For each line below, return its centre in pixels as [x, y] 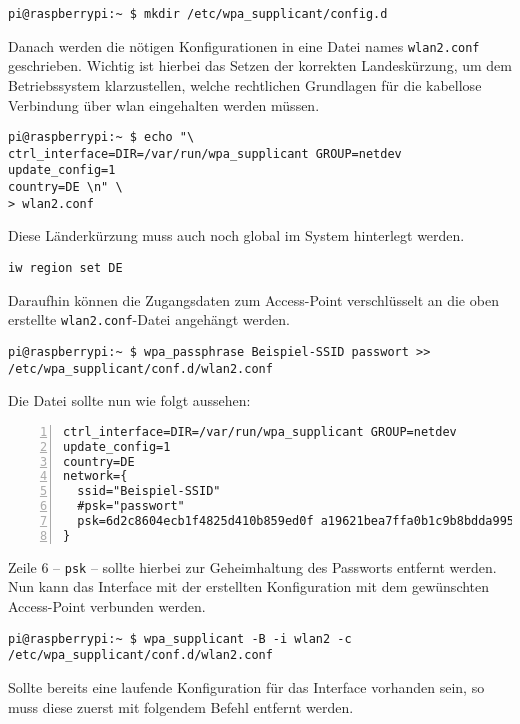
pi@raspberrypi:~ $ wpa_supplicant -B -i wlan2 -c [180, 638]
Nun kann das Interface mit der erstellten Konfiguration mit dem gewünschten [249, 586]
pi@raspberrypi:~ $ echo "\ [101, 137]
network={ [95, 476]
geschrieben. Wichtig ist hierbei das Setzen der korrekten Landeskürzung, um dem [260, 65]
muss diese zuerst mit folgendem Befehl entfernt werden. [181, 706]
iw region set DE [65, 267]
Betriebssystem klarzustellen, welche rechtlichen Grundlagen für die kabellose [245, 84]
